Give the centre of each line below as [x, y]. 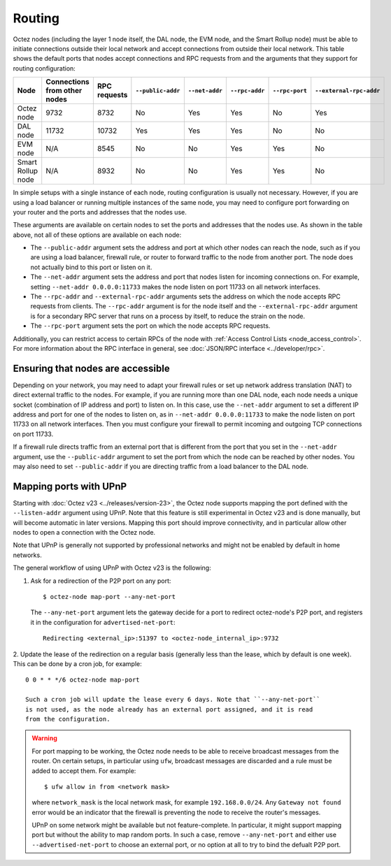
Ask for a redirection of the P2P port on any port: [101, 581]
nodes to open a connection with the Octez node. [84, 533]
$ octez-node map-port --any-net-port [109, 597]
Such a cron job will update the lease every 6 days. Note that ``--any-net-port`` [173, 700]
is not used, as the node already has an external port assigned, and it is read [169, 709]
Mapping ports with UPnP [70, 486]
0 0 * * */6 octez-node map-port [83, 680]
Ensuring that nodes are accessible [92, 368]
